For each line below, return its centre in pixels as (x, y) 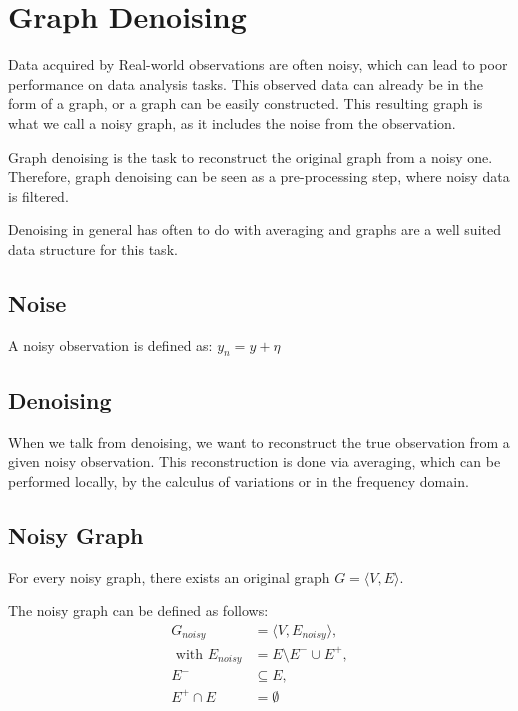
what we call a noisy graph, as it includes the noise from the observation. (232, 122)
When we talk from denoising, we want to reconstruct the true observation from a (259, 441)
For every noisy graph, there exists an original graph (169, 576)
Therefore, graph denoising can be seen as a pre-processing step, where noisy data (259, 176)
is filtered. (38, 195)
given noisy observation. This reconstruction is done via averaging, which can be (254, 461)
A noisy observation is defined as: (110, 344)
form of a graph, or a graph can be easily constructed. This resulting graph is (245, 103)
